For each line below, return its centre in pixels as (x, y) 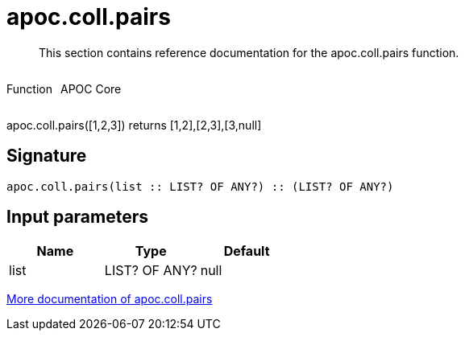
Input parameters (78, 217)
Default (247, 251)
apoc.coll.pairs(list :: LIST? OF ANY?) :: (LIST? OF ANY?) (200, 186)
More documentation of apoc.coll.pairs (110, 299)
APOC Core (91, 88)
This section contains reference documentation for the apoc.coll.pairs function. (249, 52)
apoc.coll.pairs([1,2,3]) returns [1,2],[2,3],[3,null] (134, 125)
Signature (47, 156)
